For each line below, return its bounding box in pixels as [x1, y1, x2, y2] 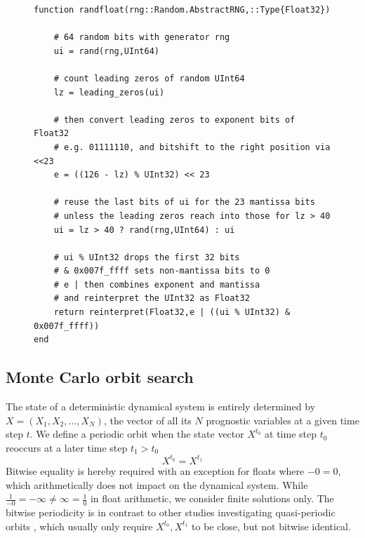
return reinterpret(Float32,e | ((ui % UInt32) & [53, 307, 291, 318]
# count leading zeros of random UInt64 [53, 73, 245, 83]
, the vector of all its [103, 412, 192, 427]
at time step [265, 426, 317, 441]
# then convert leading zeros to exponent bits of [53, 114, 296, 125]
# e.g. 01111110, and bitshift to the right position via [53, 142, 331, 152]
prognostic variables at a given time [206, 412, 359, 427]
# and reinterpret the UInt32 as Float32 [53, 293, 250, 304]
